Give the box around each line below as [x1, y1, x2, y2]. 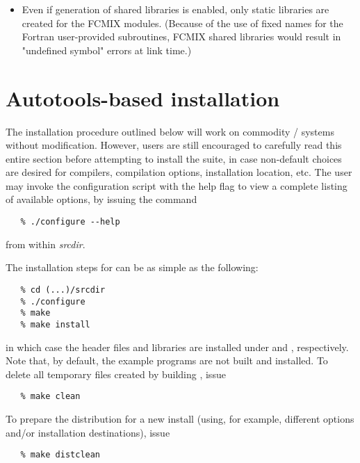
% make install [20, 319, 90, 330]
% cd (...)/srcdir [20, 284, 106, 295]
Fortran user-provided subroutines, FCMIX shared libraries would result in [22, 29, 341, 44]
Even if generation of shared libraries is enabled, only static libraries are [22, 2, 329, 16]
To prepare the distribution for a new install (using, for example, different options [6, 411, 354, 425]
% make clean [20, 391, 81, 402]
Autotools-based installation [6, 83, 280, 112]
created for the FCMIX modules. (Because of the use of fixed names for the [22, 15, 343, 30]
